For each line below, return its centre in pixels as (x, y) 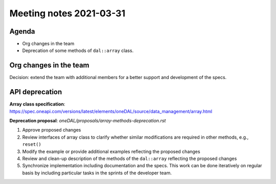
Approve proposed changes (52, 130)
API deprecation (36, 92)
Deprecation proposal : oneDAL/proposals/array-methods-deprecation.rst (88, 121)
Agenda (22, 31)
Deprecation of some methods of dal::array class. (78, 50)
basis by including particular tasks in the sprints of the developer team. (97, 173)
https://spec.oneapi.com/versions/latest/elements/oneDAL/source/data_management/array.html (111, 111)
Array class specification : (37, 104)
